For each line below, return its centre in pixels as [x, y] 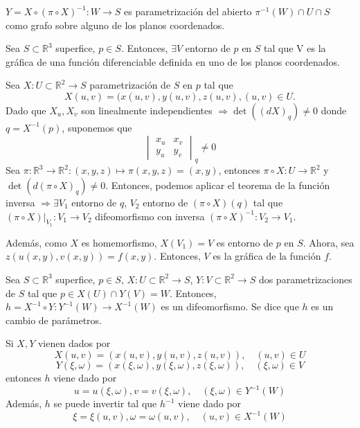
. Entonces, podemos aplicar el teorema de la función [218, 185]
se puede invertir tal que [105, 403]
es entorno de [245, 242]
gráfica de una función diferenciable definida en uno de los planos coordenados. [173, 61]
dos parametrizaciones [305, 279]
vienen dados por [74, 343]
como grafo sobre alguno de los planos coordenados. [115, 25]
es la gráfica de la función [267, 256]
